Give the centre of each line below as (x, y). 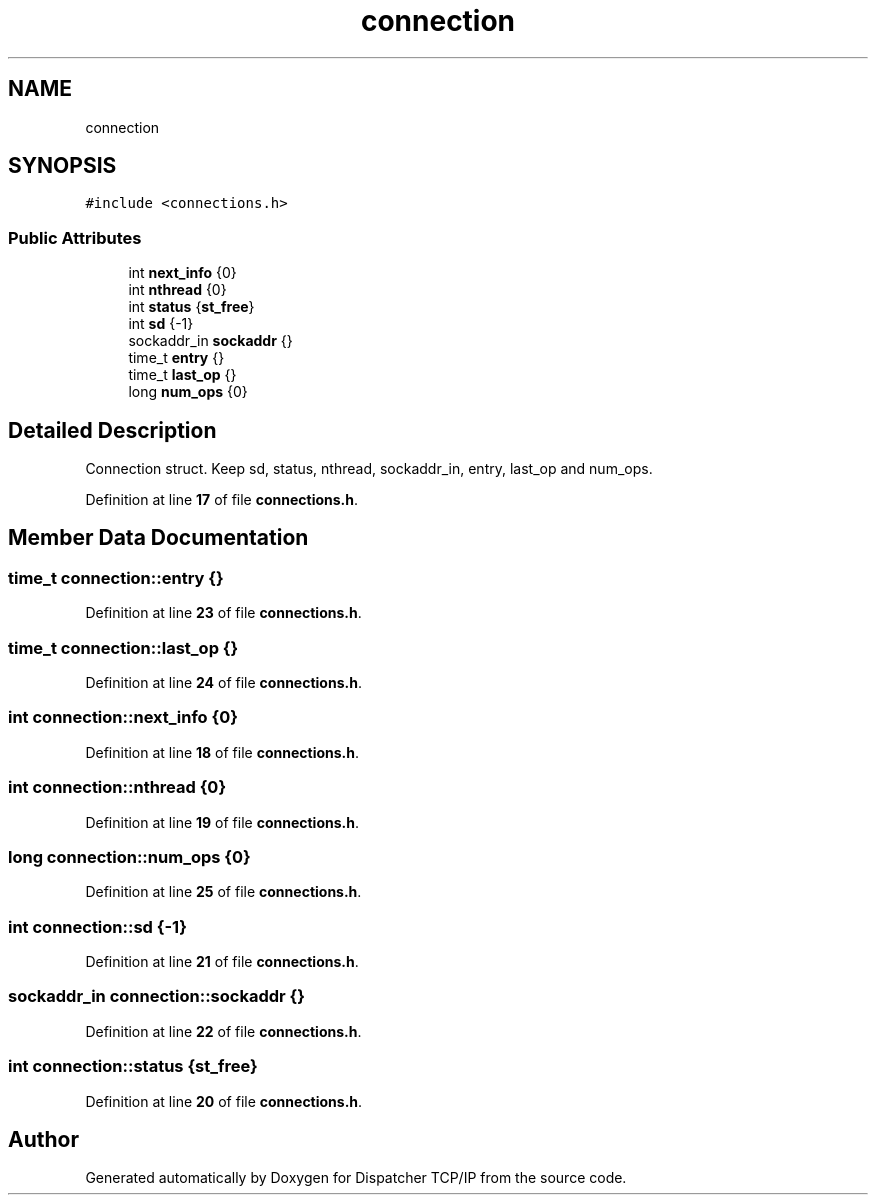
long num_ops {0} (188, 392)
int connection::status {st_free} (133, 1066)
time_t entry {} (176, 358)
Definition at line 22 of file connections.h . (223, 1031)
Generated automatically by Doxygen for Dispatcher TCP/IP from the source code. (356, 1178)
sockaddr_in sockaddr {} (210, 341)
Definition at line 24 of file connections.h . (223, 682)
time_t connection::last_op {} (123, 647)
